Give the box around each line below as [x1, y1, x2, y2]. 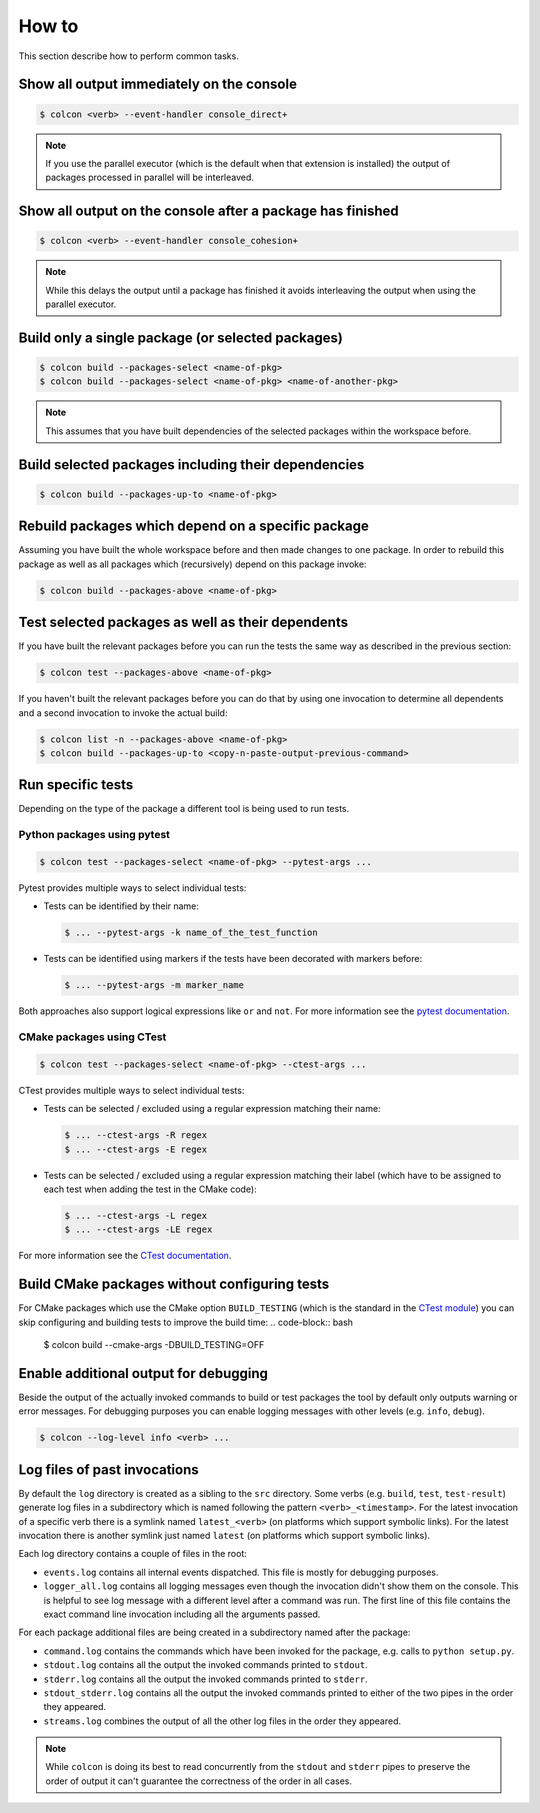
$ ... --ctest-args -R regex [64, 1130, 208, 1141]
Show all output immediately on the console [18, 76, 297, 93]
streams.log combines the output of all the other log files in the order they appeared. [43, 1715, 402, 1727]
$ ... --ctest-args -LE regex [64, 1224, 213, 1235]
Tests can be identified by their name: [43, 900, 200, 912]
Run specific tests [18, 776, 134, 794]
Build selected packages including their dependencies [18, 456, 365, 473]
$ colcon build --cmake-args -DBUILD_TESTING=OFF [43, 1339, 265, 1351]
